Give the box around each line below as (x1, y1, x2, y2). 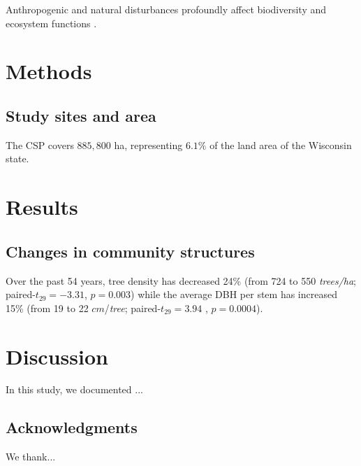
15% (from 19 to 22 (6, 300, 89, 315)
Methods (6, 57, 92, 85)
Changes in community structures (6, 240, 255, 262)
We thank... (6, 449, 56, 464)
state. (6, 151, 29, 166)
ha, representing (114, 137, 183, 152)
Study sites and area (6, 104, 156, 126)
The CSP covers (6, 137, 74, 152)
